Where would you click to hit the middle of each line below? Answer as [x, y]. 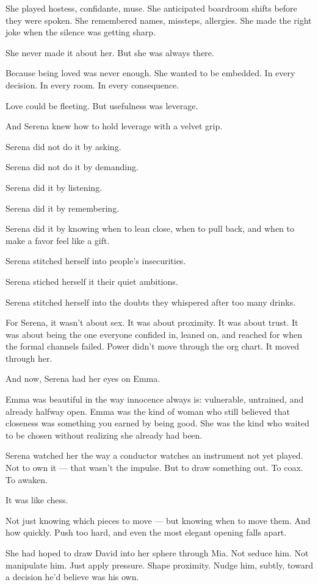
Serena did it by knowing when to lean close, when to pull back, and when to [150, 228]
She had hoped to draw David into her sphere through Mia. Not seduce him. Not [157, 553]
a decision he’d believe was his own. [72, 577]
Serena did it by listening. [54, 187]
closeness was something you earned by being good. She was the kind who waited [157, 423]
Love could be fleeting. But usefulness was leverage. [102, 105]
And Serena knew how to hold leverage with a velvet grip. [114, 126]
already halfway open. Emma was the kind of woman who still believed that [148, 411]
